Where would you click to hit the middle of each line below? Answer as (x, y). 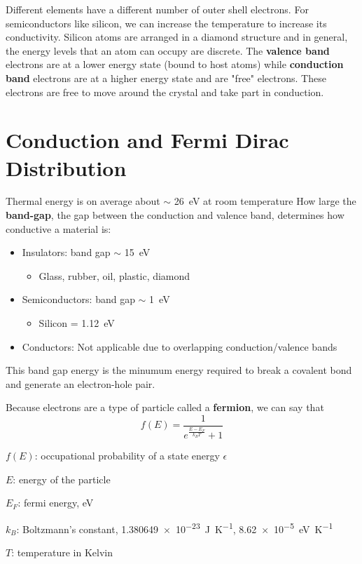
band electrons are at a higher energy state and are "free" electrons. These (166, 78)
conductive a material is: (58, 228)
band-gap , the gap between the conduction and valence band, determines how (175, 215)
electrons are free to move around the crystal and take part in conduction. (165, 92)
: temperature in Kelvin (62, 552)
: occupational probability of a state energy (127, 456)
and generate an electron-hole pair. (81, 383)
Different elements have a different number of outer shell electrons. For (157, 9)
